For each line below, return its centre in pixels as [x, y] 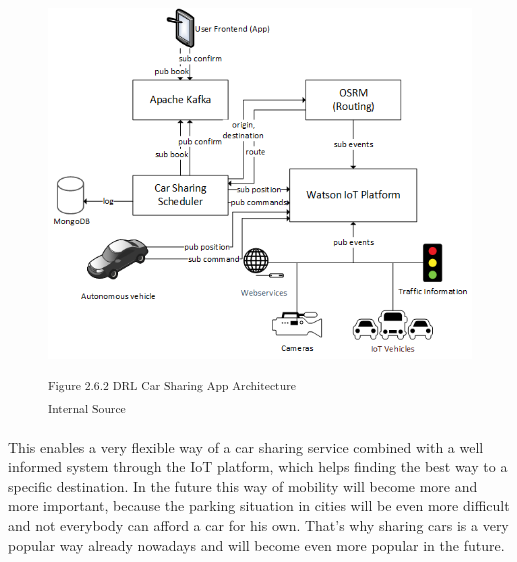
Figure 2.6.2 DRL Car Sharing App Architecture [172, 385]
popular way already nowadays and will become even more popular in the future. [256, 544]
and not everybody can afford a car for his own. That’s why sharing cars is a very [258, 524]
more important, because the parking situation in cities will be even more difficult [259, 505]
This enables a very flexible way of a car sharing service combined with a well [246, 446]
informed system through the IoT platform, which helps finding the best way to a [258, 466]
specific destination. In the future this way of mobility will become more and [243, 485]
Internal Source [87, 408]
